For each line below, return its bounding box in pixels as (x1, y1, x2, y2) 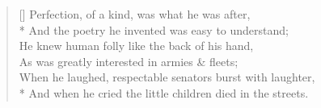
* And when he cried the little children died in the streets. (19, 84, 309, 101)
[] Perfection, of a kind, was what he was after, (19, 6, 251, 22)
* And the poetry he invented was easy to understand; (19, 21, 289, 38)
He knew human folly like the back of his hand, (19, 37, 254, 54)
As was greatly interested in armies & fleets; (19, 52, 239, 69)
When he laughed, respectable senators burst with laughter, (19, 69, 315, 85)
